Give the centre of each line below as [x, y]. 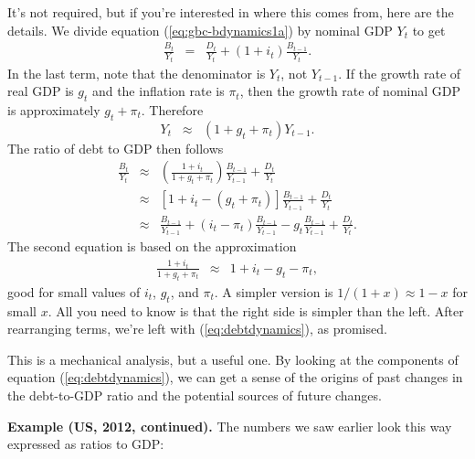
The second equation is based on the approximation [152, 246]
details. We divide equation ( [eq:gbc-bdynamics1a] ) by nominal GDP [200, 30]
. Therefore [172, 110]
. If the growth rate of [400, 73]
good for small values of [74, 291]
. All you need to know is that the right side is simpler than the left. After [256, 310]
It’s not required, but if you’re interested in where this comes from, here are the [231, 12]
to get [429, 30]
